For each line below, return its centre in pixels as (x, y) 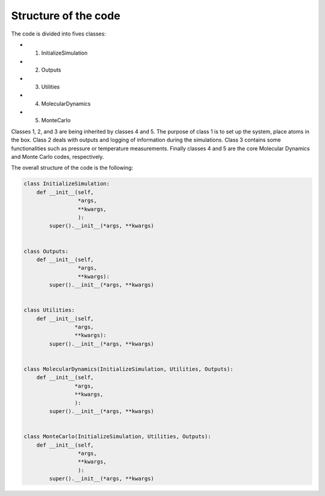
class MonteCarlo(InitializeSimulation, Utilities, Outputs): (117, 437)
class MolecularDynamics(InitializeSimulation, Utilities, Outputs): (128, 369)
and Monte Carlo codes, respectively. (58, 157)
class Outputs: (46, 251)
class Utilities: (49, 310)
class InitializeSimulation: (67, 184)
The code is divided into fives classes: (59, 34)
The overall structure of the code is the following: (72, 168)
